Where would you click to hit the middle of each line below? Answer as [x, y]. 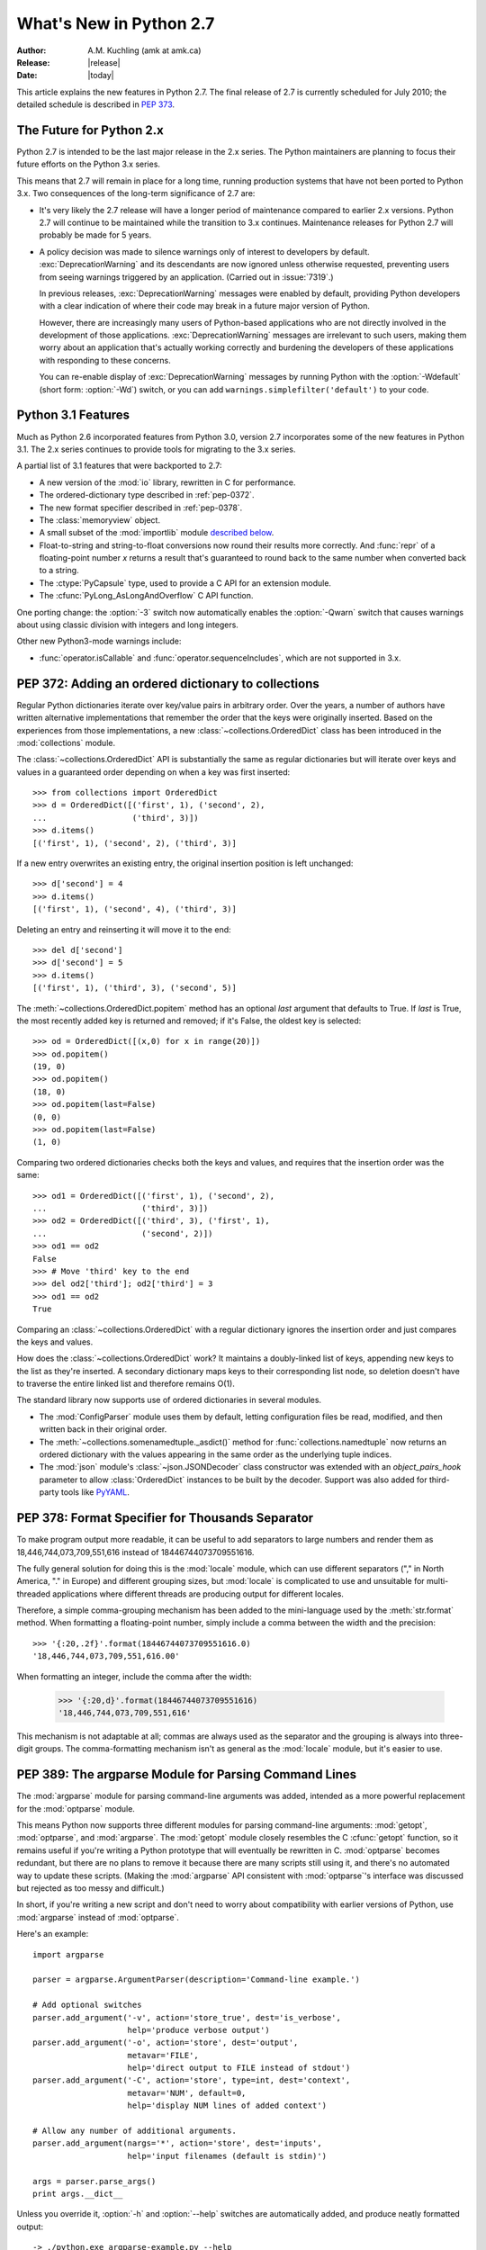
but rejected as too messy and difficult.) [91, 1888]
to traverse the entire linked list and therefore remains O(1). [126, 1384]
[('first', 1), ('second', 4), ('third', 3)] [135, 909]
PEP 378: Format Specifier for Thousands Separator [165, 1518]
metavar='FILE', [163, 2055]
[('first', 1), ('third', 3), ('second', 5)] [135, 988]
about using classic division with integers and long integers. [127, 625]
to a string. [59, 571]
